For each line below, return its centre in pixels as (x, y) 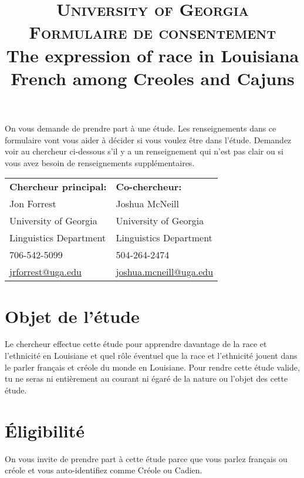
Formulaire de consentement (153, 32)
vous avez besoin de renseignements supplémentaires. (100, 162)
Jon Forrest (33, 204)
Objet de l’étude (72, 316)
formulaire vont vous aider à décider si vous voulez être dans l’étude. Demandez (148, 139)
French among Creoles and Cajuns (153, 78)
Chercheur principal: (58, 187)
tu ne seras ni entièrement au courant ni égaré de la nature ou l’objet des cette (146, 378)
